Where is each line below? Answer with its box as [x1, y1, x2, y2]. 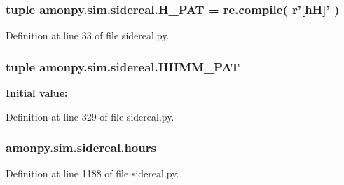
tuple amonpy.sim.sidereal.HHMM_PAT [6, 57, 240, 75]
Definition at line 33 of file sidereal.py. [6, 28, 170, 43]
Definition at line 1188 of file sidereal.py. [6, 166, 179, 181]
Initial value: [6, 85, 68, 100]
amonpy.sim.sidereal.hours [6, 139, 156, 156]
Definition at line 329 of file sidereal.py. [6, 109, 174, 123]
